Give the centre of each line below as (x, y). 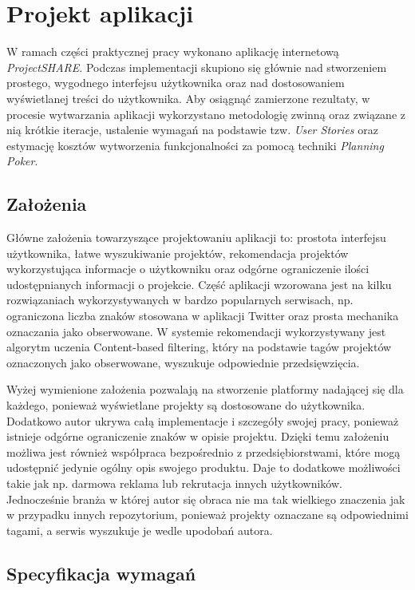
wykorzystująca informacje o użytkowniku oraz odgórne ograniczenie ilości (188, 269)
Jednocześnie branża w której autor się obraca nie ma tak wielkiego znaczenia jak (206, 499)
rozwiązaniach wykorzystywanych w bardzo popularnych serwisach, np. (180, 300)
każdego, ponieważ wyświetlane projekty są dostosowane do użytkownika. (186, 405)
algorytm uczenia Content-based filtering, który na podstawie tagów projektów (199, 347)
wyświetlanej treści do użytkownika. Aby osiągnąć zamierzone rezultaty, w (188, 98)
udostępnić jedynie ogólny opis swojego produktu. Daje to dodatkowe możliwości (204, 467)
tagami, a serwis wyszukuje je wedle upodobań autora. (140, 530)
